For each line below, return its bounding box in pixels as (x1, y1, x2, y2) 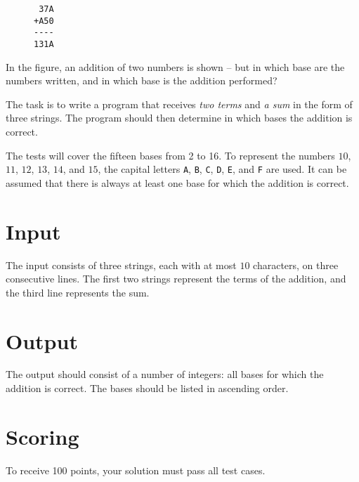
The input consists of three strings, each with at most (6, 257, 237, 272)
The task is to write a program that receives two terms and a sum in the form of (6, 96, 353, 111)
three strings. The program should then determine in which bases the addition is (6, 110, 353, 125)
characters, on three (253, 257, 339, 272)
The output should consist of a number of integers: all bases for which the (6, 367, 324, 382)
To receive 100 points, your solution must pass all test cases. (6, 462, 266, 477)
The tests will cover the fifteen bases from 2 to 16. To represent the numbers (6, 148, 335, 162)
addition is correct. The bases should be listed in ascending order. (6, 381, 289, 396)
